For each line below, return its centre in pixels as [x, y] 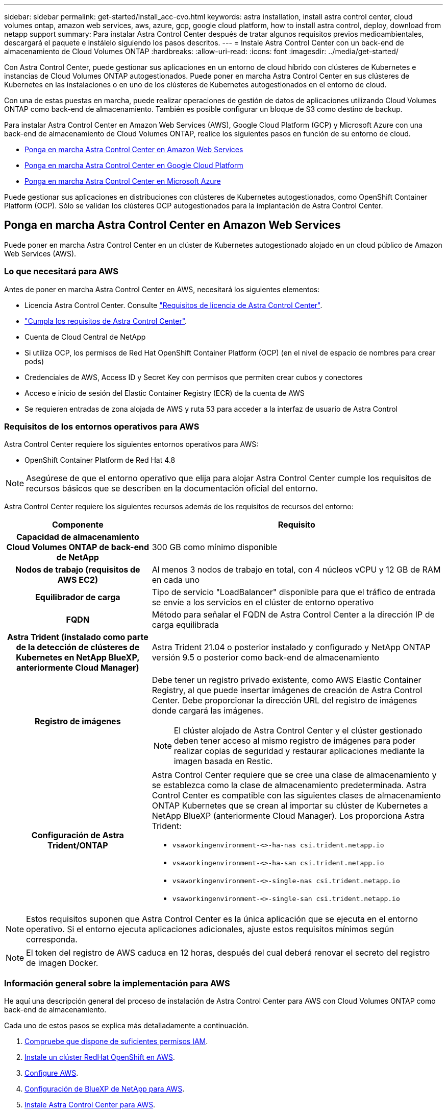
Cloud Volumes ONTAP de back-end [78, 547]
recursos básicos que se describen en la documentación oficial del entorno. [172, 489]
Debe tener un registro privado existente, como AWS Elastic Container [287, 680]
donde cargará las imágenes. [208, 711]
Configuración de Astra [78, 835]
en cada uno [176, 580]
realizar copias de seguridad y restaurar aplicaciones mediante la [299, 751]
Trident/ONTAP [78, 846]
